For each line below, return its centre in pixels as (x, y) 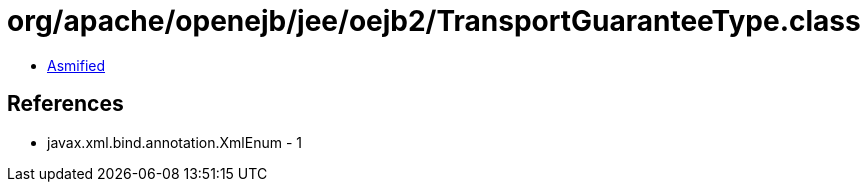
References (65, 104)
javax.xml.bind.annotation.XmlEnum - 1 (174, 142)
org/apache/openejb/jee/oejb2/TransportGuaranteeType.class (434, 21)
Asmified (76, 65)
